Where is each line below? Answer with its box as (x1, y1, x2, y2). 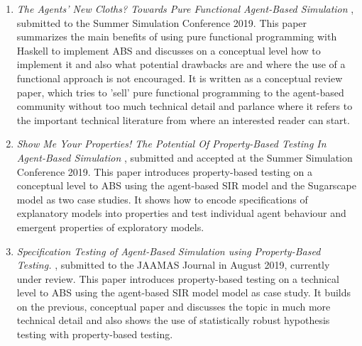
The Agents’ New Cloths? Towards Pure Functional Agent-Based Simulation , (16, 1, 354, 16)
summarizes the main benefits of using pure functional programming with (16, 29, 337, 44)
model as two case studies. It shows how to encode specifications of (16, 191, 308, 206)
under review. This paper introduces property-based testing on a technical (16, 271, 339, 286)
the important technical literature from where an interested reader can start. (16, 112, 350, 127)
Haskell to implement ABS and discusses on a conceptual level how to (16, 43, 321, 57)
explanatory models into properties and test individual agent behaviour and (16, 206, 346, 221)
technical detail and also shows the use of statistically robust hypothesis (16, 313, 330, 328)
